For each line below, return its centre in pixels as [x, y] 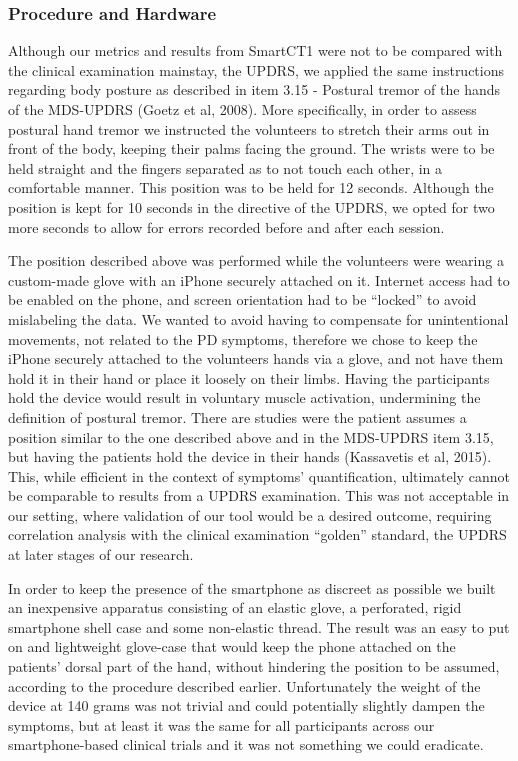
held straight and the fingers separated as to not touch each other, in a [225, 167]
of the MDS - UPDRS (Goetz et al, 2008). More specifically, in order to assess [242, 109]
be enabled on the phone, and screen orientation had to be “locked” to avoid [242, 299]
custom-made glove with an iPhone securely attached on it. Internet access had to [259, 279]
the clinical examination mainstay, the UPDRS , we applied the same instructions [256, 69]
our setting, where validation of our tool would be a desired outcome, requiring [250, 514]
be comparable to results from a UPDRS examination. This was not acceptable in [259, 495]
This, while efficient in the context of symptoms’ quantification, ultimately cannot [259, 475]
